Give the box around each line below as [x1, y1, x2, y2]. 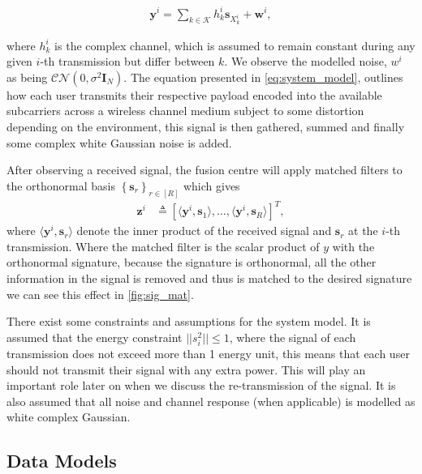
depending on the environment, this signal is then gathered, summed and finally [6, 118, 405, 135]
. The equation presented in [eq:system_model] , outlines [123, 68, 403, 85]
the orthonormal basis [6, 177, 116, 194]
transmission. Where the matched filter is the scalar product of [6, 237, 320, 254]
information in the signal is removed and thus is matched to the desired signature [6, 270, 412, 287]
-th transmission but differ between [40, 53, 215, 70]
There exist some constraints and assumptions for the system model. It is [6, 313, 371, 330]
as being [6, 68, 48, 85]
